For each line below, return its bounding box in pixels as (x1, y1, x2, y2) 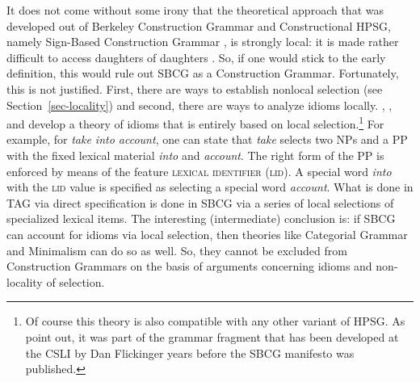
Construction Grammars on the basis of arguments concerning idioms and (6, 258, 372, 275)
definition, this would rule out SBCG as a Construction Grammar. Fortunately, (6, 65, 399, 82)
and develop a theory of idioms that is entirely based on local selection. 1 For (6, 113, 384, 132)
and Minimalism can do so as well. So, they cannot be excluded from (6, 241, 347, 258)
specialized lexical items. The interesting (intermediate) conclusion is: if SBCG (6, 210, 396, 227)
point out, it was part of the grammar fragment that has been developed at (25, 328, 399, 345)
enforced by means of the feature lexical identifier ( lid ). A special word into (6, 162, 392, 179)
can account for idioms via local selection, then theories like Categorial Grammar (6, 225, 408, 242)
